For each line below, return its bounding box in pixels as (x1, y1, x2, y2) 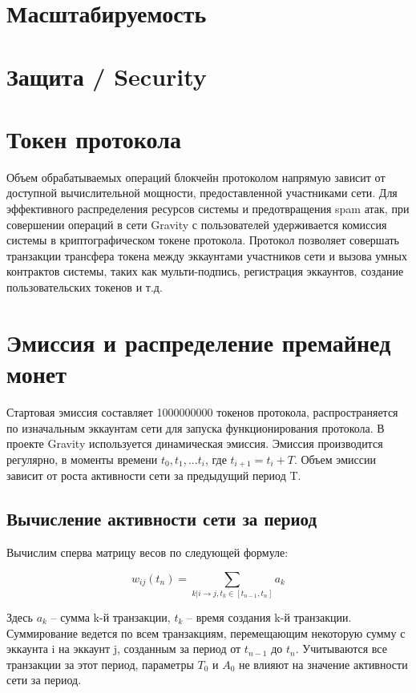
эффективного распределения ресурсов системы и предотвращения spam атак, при (6, 200, 410, 217)
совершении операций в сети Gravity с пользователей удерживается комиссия (6, 216, 387, 232)
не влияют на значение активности (239, 655, 408, 672)
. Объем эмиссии (293, 450, 376, 467)
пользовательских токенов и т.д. (6, 279, 163, 296)
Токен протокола (6, 122, 181, 155)
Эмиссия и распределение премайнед (6, 325, 391, 358)
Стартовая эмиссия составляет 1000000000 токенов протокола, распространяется (6, 403, 398, 420)
